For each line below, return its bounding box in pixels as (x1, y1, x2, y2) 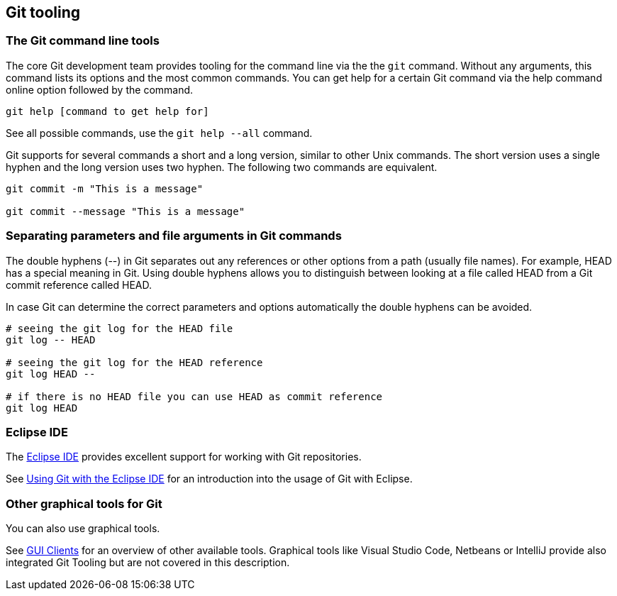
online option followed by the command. (6, 83, 194, 96)
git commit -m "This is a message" (6, 182, 204, 194)
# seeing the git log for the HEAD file (6, 322, 233, 334)
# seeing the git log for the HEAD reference (6, 356, 263, 368)
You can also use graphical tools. (6, 522, 160, 535)
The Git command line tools (6, 33, 160, 48)
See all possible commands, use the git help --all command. (6, 126, 313, 139)
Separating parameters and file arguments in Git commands (6, 228, 342, 243)
